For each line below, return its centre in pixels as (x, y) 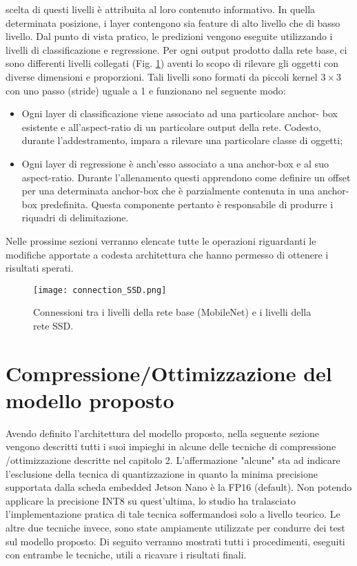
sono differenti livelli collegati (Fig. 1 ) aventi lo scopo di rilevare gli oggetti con (172, 63)
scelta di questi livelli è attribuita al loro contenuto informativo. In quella (161, 9)
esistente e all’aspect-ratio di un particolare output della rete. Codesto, (171, 127)
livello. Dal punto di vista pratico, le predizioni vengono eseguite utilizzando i (169, 36)
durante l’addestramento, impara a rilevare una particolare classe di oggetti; (182, 140)
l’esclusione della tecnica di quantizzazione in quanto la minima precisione (162, 473)
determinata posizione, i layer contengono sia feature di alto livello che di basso (173, 22)
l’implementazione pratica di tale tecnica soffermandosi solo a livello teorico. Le (173, 514)
